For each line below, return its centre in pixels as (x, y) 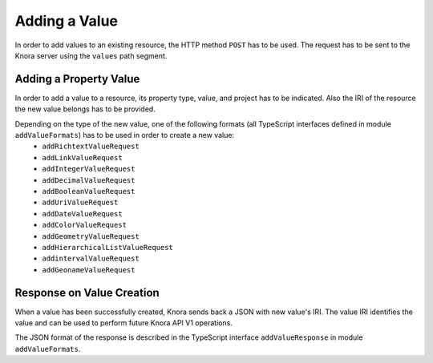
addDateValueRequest (83, 214)
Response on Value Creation (87, 292)
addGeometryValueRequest (91, 236)
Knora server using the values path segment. (91, 55)
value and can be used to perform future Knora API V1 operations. (123, 323)
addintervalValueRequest (91, 259)
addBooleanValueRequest (89, 191)
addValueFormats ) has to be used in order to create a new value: (125, 135)
